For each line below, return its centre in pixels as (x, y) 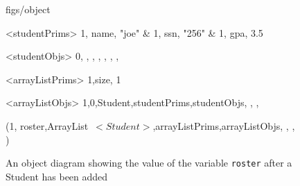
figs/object (28, 9)
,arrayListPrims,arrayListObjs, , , (224, 125)
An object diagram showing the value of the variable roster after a (149, 163)
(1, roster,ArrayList (47, 125)
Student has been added (57, 176)
